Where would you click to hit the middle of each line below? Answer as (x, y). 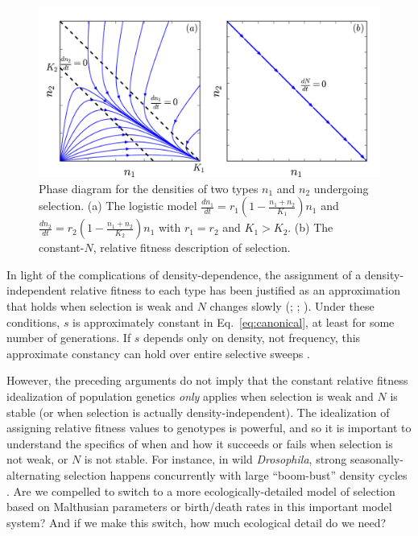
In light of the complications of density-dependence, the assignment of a (184, 274)
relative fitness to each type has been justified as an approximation (235, 290)
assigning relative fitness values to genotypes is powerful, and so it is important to (209, 428)
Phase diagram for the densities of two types (149, 188)
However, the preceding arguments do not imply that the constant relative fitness (207, 380)
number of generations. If (69, 338)
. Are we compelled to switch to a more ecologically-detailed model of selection (201, 491)
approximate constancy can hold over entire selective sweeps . (158, 353)
